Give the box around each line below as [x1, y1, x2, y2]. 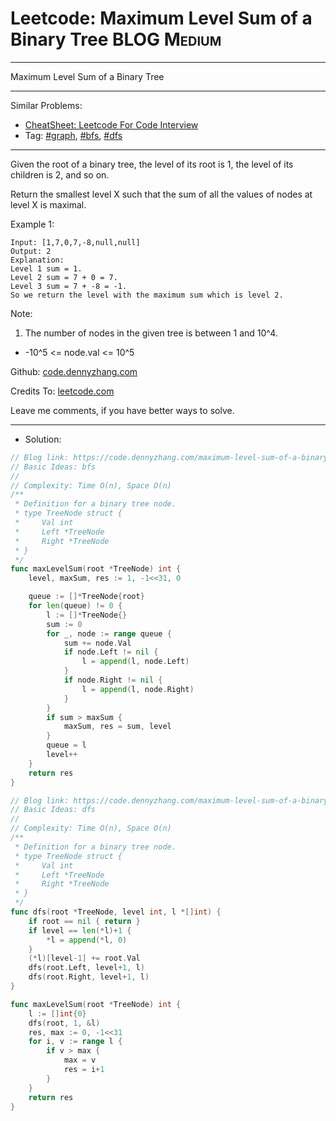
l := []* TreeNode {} [46, 610, 128, 620]
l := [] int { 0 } [28, 1008, 87, 1019]
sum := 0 [46, 619, 83, 629]
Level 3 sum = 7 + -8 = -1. [10, 281, 128, 291]
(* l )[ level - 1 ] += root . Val [28, 953, 141, 964]
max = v [63, 1055, 97, 1066]
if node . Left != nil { [63, 647, 159, 657]
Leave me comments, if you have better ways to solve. [10, 404, 235, 416]
